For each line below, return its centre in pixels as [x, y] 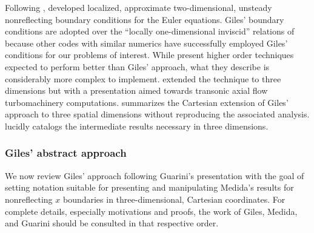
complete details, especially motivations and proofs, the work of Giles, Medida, [151, 211]
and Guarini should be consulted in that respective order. [112, 223]
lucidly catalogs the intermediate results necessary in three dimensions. [137, 126]
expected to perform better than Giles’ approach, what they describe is [137, 66]
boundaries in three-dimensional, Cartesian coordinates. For [174, 199]
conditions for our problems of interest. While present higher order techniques [149, 55]
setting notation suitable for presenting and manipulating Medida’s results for [149, 187]
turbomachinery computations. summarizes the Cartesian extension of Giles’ [147, 102]
